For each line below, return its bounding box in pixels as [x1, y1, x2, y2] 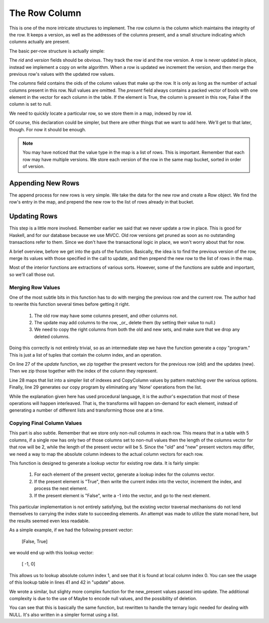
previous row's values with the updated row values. [9, 71, 115, 77]
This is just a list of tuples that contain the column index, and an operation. [9, 352, 162, 358]
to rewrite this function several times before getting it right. [9, 301, 130, 307]
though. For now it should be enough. [9, 126, 87, 132]
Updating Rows [9, 212, 58, 220]
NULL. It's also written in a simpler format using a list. [9, 612, 119, 618]
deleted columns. [34, 333, 70, 339]
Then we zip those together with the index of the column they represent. [9, 368, 158, 374]
